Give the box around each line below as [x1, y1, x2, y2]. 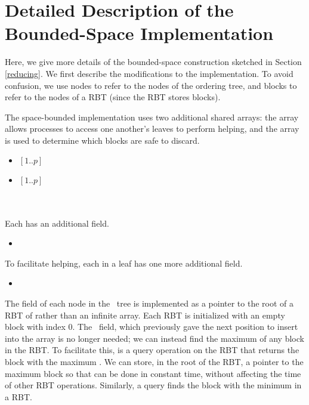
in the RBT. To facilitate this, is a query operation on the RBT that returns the [5, 344, 299, 356]
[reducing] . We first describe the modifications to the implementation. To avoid [5, 67, 293, 79]
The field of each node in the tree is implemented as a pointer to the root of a [5, 297, 294, 310]
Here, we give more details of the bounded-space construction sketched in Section [5, 55, 302, 68]
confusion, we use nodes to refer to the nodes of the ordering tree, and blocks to [5, 79, 297, 91]
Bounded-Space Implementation [5, 21, 274, 45]
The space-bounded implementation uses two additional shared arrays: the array [5, 110, 299, 123]
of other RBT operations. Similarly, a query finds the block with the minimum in [5, 379, 302, 391]
